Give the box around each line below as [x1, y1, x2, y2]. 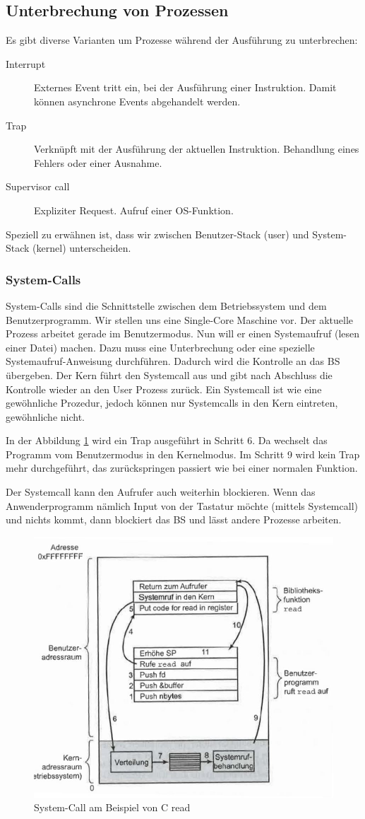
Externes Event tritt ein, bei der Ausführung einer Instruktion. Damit [34, 80, 337, 95]
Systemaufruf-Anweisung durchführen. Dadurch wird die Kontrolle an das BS [6, 354, 340, 368]
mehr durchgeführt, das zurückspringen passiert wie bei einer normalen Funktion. [6, 460, 358, 475]
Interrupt [6, 56, 46, 71]
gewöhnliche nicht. [6, 409, 85, 424]
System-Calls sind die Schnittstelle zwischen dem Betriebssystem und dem [6, 298, 327, 313]
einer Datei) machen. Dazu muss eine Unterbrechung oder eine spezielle [6, 339, 315, 354]
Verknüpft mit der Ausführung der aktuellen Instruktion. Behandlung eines [34, 141, 359, 156]
